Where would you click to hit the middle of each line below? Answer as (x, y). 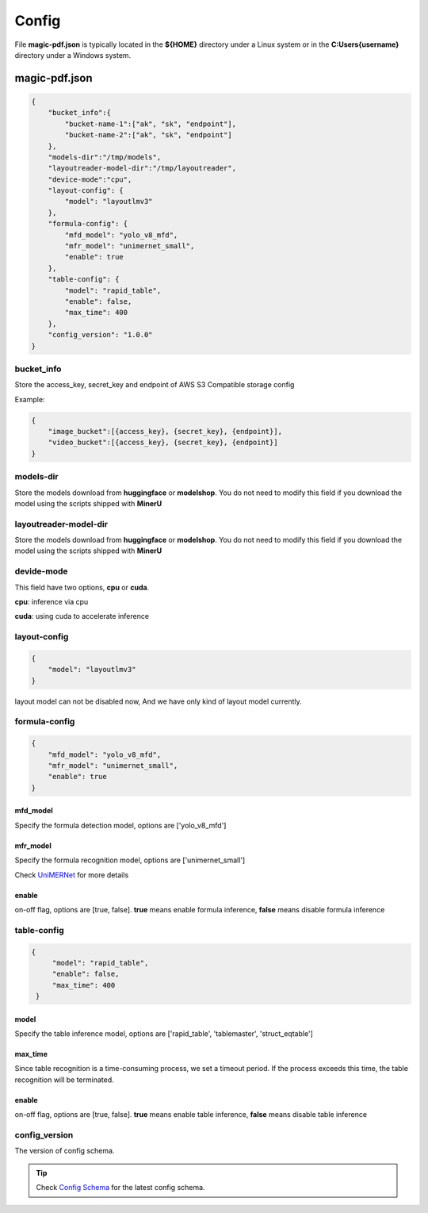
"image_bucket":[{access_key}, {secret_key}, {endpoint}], (165, 432)
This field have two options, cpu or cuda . (82, 587)
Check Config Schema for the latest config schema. (120, 1188)
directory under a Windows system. (73, 55)
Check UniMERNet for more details (72, 875)
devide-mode (41, 571)
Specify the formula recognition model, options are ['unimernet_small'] (130, 860)
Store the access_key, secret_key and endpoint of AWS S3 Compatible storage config (155, 385)
